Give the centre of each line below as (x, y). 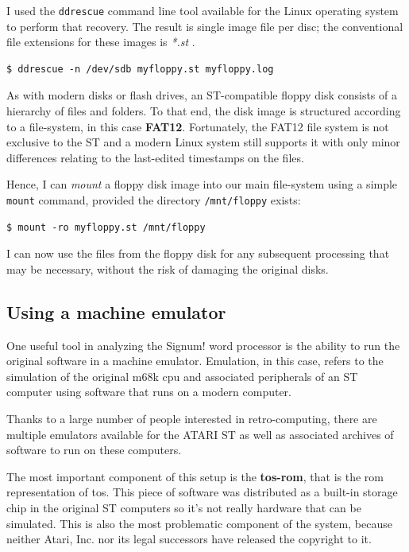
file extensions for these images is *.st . (101, 42)
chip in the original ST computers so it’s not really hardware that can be (184, 507)
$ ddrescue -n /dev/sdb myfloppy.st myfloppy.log (140, 69)
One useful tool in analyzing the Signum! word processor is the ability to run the (203, 345)
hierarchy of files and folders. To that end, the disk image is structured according (204, 111)
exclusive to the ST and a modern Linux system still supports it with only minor (203, 142)
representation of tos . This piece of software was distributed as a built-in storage (202, 492)
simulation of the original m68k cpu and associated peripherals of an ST (182, 376)
